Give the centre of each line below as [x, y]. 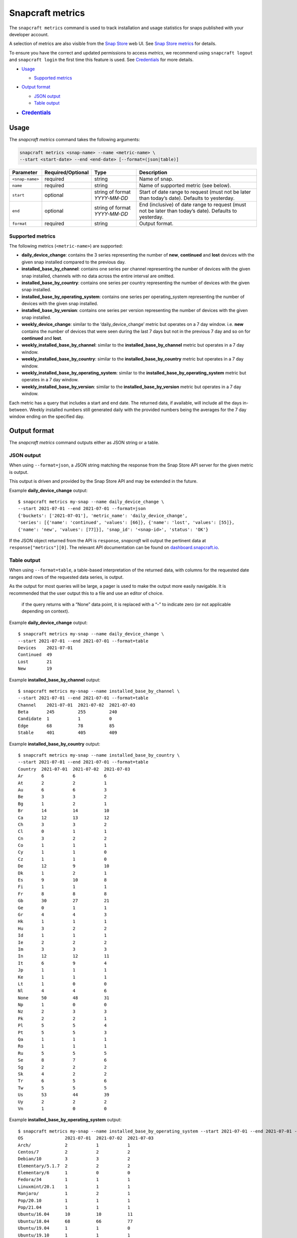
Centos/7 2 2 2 [74, 1152]
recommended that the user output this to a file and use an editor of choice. [86, 593]
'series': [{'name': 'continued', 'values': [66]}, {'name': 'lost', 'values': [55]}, [126, 523]
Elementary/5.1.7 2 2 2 [74, 1166]
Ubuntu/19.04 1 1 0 [74, 1228]
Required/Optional [67, 172]
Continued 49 [35, 655]
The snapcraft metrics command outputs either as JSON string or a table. [84, 443]
